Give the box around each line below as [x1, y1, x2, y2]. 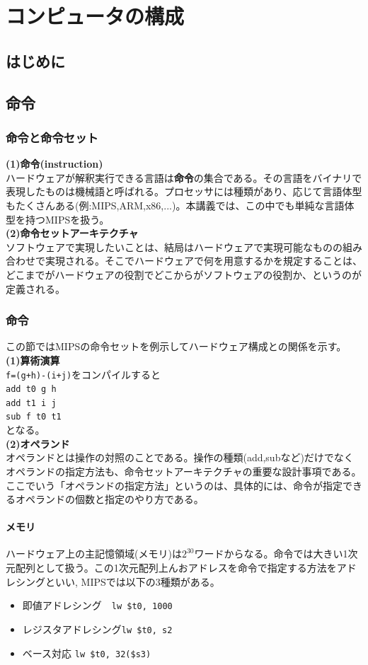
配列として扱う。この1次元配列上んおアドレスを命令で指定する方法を [15, 560, 337, 575]
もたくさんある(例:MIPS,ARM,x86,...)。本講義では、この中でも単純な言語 [6, 197, 345, 212]
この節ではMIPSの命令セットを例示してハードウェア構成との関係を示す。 [6, 339, 347, 354]
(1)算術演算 [6, 352, 60, 367]
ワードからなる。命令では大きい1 [194, 546, 348, 561]
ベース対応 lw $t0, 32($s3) [22, 645, 151, 660]
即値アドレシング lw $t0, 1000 [22, 598, 173, 613]
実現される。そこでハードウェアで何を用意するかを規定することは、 [45, 253, 362, 268]
